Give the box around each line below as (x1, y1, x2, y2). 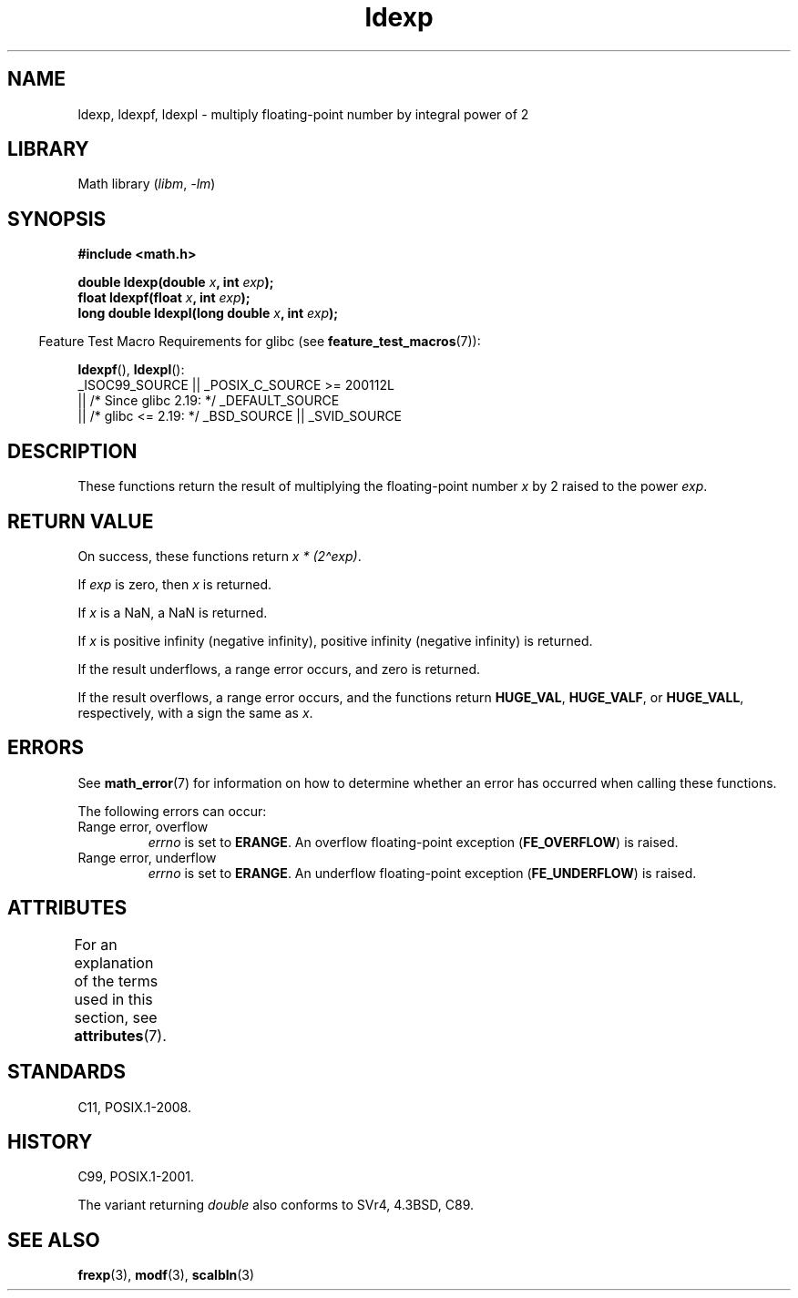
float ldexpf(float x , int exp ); (77, 290, 251, 306)
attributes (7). (74, 1026, 167, 1045)
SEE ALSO (7, 1228, 100, 1252)
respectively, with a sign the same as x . (77, 704, 313, 721)
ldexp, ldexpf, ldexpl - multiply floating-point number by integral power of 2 (77, 106, 529, 122)
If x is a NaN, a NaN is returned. (77, 604, 268, 620)
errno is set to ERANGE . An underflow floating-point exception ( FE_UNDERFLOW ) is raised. (148, 864, 697, 881)
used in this (74, 989, 153, 1008)
